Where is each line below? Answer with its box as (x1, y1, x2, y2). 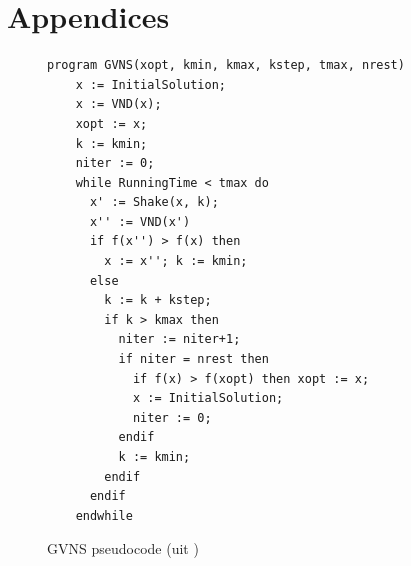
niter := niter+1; (118, 332, 241, 347)
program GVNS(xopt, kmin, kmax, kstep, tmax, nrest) (47, 58, 405, 73)
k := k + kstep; (104, 293, 212, 308)
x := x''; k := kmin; (104, 254, 248, 269)
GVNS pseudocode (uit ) (47, 538, 199, 559)
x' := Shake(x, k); (89, 195, 219, 210)
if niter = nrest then (118, 352, 269, 367)
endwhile (75, 508, 133, 523)
